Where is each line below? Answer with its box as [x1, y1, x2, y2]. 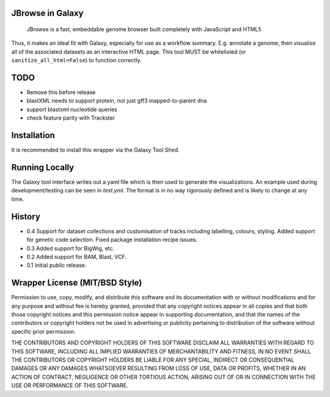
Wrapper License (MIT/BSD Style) [11, 278, 142, 288]
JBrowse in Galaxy [11, 8, 84, 18]
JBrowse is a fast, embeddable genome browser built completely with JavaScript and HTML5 [26, 26, 262, 33]
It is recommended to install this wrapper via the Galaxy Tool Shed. [11, 147, 180, 154]
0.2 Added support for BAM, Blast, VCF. [26, 253, 127, 260]
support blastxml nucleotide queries [26, 106, 117, 113]
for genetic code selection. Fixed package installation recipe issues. [26, 236, 198, 244]
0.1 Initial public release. [26, 261, 87, 269]
